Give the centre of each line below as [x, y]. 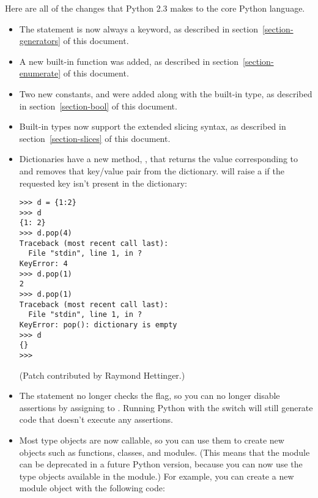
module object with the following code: [92, 488]
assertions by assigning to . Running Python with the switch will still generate [166, 407]
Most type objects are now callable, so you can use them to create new [152, 440]
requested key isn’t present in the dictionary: [103, 183]
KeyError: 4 [43, 264]
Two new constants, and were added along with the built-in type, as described [166, 93]
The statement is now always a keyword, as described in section [139, 28]
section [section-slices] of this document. [95, 138]
